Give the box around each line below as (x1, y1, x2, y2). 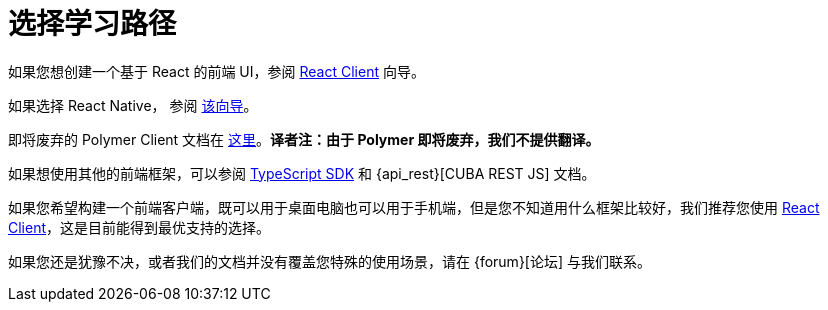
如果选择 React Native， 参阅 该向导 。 (8, 96, 258, 114)
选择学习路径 (8, 7, 177, 41)
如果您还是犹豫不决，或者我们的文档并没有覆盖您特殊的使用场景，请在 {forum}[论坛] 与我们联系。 (8, 252, 651, 270)
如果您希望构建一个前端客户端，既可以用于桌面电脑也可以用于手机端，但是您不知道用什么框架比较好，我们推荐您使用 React (8, 198, 820, 216)
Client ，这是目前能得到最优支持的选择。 (8, 218, 271, 236)
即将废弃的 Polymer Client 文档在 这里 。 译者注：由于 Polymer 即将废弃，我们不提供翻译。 (8, 130, 600, 148)
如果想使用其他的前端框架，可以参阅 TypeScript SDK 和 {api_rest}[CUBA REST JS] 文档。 (8, 164, 596, 182)
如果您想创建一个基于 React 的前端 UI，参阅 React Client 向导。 (8, 62, 425, 80)
